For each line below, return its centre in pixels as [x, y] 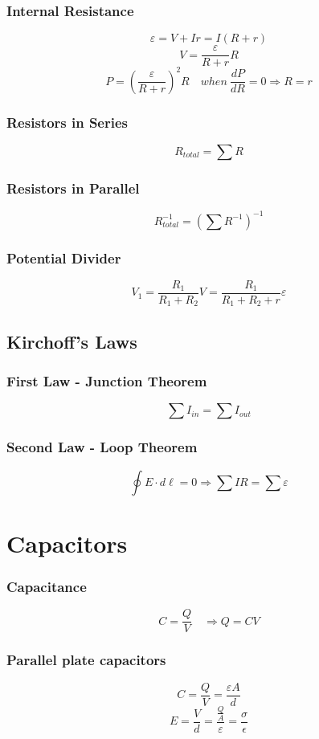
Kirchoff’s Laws [72, 341]
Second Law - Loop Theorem [102, 447]
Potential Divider [64, 257]
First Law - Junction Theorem [107, 381]
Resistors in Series [67, 122]
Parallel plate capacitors [86, 660]
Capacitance [47, 586]
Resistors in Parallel [73, 188]
